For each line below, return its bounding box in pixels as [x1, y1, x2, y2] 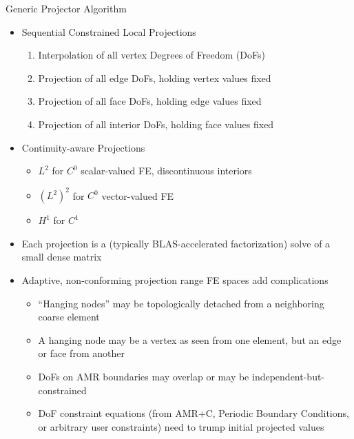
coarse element [38, 309, 100, 324]
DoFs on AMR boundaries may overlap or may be [38, 369, 249, 383]
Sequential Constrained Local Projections [21, 24, 196, 39]
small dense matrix [21, 249, 102, 264]
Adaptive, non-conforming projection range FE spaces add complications [21, 273, 329, 287]
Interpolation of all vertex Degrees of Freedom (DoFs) [38, 48, 265, 62]
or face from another [38, 346, 125, 360]
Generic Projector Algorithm [6, 1, 127, 15]
